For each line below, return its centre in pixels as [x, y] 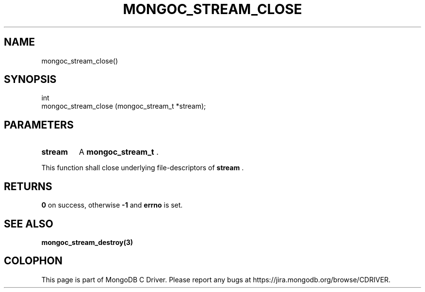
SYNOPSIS [30, 80]
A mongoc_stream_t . [119, 152]
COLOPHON [33, 261]
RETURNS [28, 186]
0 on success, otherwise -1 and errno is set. [112, 205]
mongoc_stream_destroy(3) [87, 242]
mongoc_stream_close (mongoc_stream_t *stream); [124, 106]
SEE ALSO [29, 224]
